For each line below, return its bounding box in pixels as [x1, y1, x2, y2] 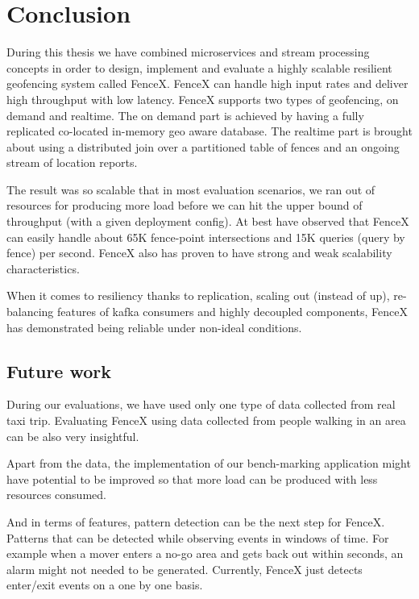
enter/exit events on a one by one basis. [6, 576, 203, 593]
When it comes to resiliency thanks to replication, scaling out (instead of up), [6, 287, 390, 304]
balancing [6, 303, 54, 320]
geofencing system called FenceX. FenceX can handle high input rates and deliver [6, 75, 409, 92]
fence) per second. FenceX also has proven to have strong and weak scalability [6, 244, 392, 261]
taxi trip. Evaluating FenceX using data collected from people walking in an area [6, 412, 406, 429]
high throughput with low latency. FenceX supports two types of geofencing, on [6, 90, 399, 107]
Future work [6, 358, 112, 383]
